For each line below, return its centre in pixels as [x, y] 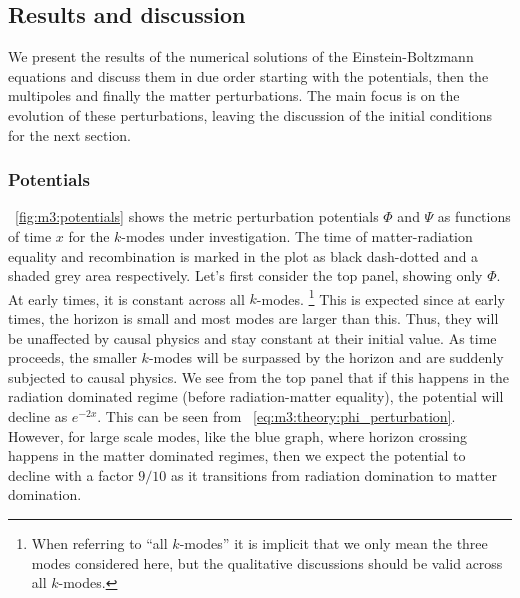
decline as [38, 415]
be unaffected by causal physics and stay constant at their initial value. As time [252, 337]
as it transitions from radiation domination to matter [333, 474]
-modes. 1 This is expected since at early [380, 297]
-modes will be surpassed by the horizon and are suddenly [326, 357]
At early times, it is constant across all [126, 298]
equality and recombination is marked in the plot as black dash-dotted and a [243, 255]
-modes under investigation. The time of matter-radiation [297, 235]
